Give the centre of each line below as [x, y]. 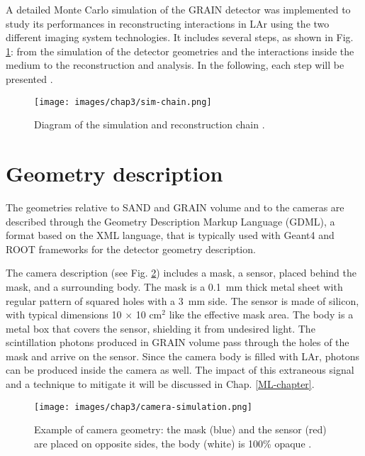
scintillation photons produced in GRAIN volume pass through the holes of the [178, 342]
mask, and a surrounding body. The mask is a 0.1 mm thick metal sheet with [174, 286]
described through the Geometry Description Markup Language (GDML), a [170, 221]
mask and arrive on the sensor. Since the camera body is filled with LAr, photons [182, 356]
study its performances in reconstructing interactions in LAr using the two [168, 23]
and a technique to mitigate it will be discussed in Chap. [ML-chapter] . [160, 384]
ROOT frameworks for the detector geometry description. [131, 249]
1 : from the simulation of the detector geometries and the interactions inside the [180, 51]
